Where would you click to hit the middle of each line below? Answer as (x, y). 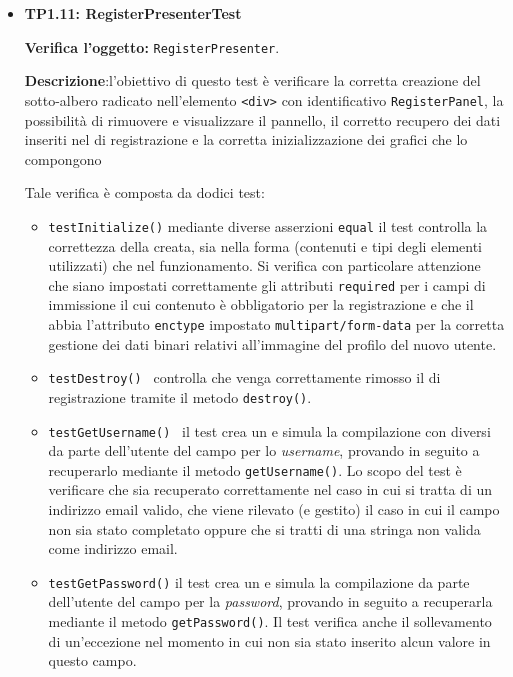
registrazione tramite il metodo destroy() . (180, 396)
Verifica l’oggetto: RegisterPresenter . (152, 46)
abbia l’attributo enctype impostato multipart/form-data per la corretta (276, 323)
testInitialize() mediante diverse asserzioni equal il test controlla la (268, 225)
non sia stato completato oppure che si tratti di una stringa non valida (264, 528)
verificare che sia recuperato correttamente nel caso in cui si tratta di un (270, 489)
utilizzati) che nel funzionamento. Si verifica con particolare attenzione (264, 265)
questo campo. (92, 660)
